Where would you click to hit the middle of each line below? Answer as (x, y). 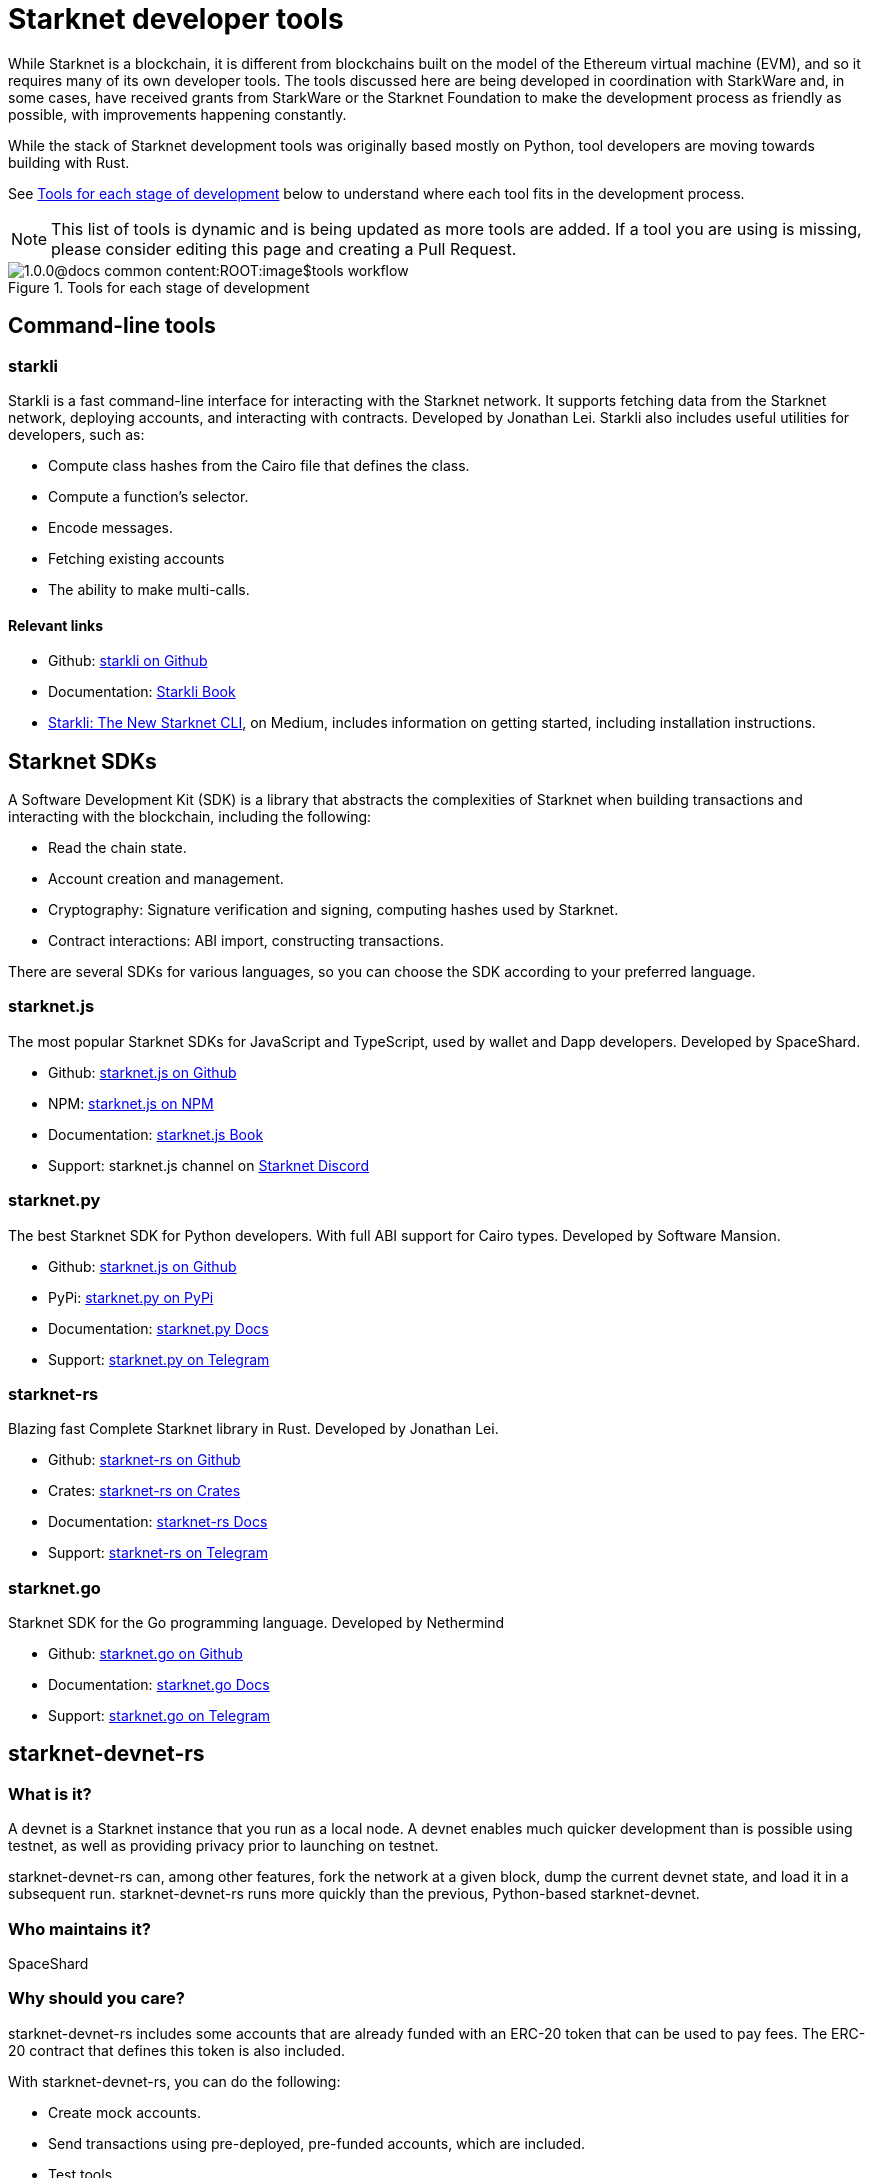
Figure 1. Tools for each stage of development (159, 287)
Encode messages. (110, 527)
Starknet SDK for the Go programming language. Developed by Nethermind (256, 1623)
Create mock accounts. (124, 2112)
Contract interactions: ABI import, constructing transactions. (246, 941)
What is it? (50, 1793)
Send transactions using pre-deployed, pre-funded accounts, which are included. (317, 2143)
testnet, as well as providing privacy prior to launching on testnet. (223, 1846)
